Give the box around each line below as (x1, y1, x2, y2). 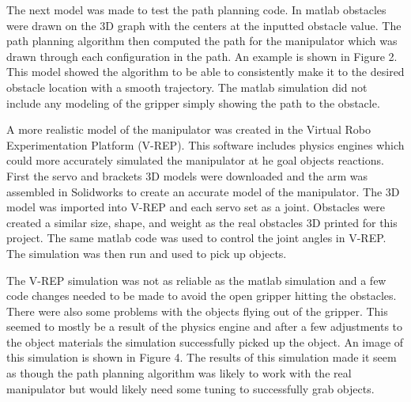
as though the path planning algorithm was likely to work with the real (6, 365, 352, 381)
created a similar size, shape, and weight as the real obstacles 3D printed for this (6, 214, 398, 230)
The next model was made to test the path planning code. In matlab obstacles (6, 2, 386, 17)
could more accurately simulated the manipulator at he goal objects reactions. (6, 152, 384, 169)
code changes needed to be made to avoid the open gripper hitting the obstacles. (6, 287, 397, 304)
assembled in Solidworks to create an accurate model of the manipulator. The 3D (6, 183, 400, 199)
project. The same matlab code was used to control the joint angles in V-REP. (6, 229, 386, 246)
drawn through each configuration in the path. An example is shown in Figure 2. (6, 47, 398, 64)
